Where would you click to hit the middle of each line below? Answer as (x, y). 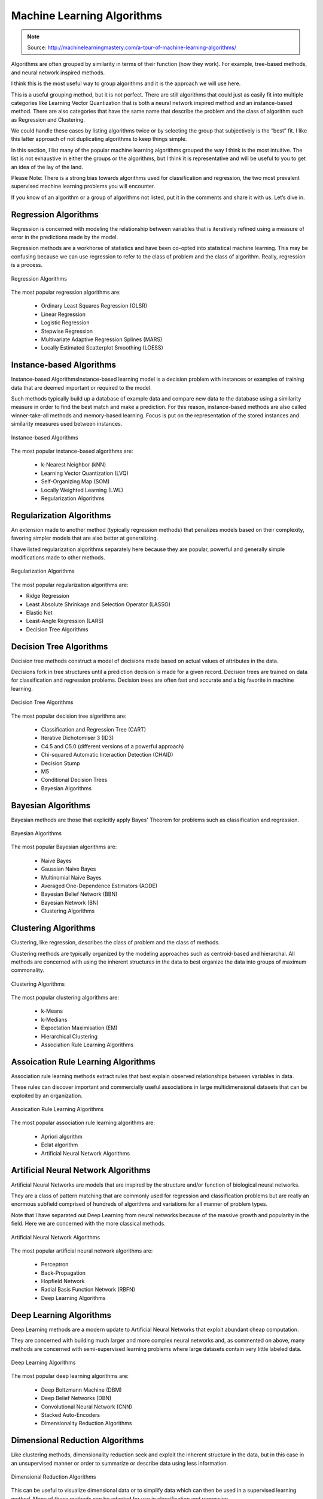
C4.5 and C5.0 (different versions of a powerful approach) (112, 746)
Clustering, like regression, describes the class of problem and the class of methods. (116, 943)
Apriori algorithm (62, 1136)
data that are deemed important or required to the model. (81, 387)
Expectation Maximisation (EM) (79, 1028)
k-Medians (54, 1019)
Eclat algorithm (60, 1145)
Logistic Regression (65, 323)
